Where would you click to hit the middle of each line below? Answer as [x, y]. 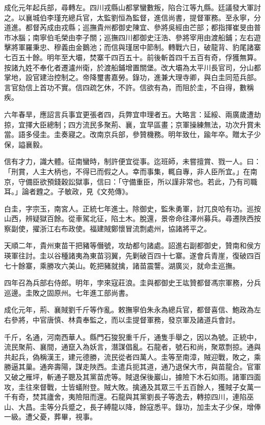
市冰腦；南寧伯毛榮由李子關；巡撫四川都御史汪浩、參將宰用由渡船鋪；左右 [129, 37]
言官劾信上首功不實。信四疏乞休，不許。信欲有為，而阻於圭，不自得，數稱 [129, 87]
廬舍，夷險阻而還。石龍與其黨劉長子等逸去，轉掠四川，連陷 [147, 397]
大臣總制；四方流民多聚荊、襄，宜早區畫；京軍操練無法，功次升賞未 [147, 124]
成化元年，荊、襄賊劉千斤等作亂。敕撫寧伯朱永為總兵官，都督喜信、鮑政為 [129, 310]
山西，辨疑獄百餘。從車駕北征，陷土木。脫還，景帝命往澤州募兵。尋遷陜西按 [132, 218]
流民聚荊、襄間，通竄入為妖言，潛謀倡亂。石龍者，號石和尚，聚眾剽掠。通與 [132, 347]
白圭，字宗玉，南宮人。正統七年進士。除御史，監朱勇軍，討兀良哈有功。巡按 [132, 208]
